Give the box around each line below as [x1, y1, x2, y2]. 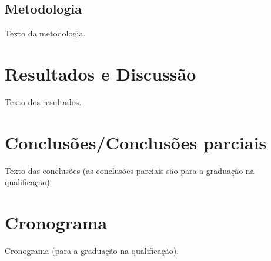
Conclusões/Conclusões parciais [5, 130, 267, 154]
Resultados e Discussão [5, 61, 196, 85]
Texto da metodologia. [5, 27, 86, 39]
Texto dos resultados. [5, 95, 82, 108]
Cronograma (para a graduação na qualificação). [5, 244, 179, 256]
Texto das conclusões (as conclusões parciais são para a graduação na [5, 164, 255, 176]
